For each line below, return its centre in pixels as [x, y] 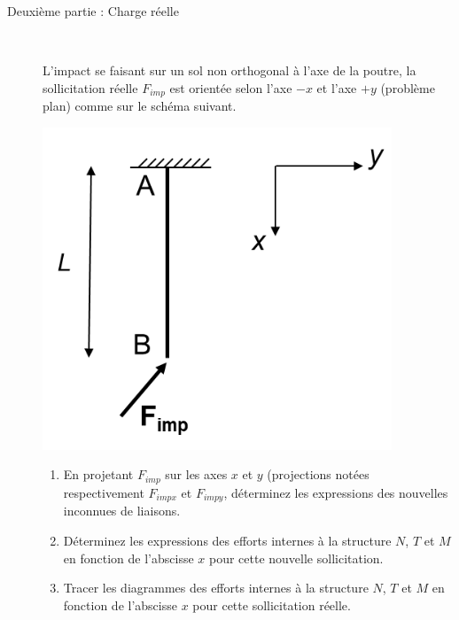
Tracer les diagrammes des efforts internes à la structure [216, 588]
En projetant [98, 474]
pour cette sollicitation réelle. [272, 604]
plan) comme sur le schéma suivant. [140, 106]
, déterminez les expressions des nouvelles [336, 492]
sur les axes [196, 474]
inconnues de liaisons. [122, 511]
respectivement [104, 492]
